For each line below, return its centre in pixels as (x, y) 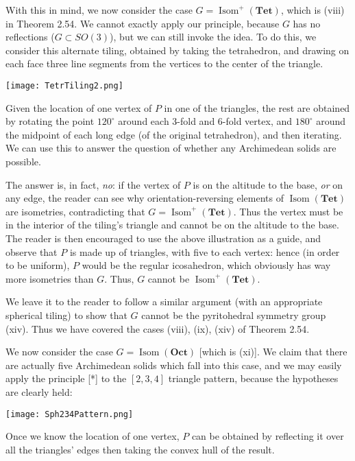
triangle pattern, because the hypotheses (253, 378)
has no (307, 23)
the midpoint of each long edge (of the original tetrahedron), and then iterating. (174, 134)
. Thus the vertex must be (288, 211)
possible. (23, 161)
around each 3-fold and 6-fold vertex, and (205, 121)
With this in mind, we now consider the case (99, 10)
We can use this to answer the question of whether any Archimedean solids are (171, 148)
